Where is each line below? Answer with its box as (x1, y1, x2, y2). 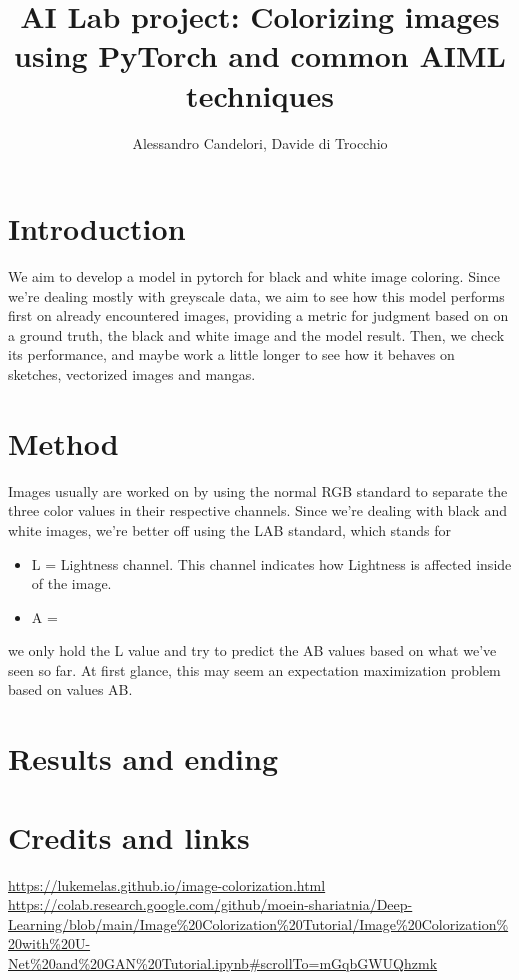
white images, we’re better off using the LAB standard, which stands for (8, 519, 452, 540)
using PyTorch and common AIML (14, 35, 506, 76)
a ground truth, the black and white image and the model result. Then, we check (8, 324, 505, 345)
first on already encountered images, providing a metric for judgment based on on (8, 305, 509, 326)
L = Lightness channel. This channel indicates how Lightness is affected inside (31, 553, 512, 574)
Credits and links (8, 816, 250, 857)
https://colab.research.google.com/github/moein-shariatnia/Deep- (8, 894, 413, 915)
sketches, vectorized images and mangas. (8, 364, 256, 384)
